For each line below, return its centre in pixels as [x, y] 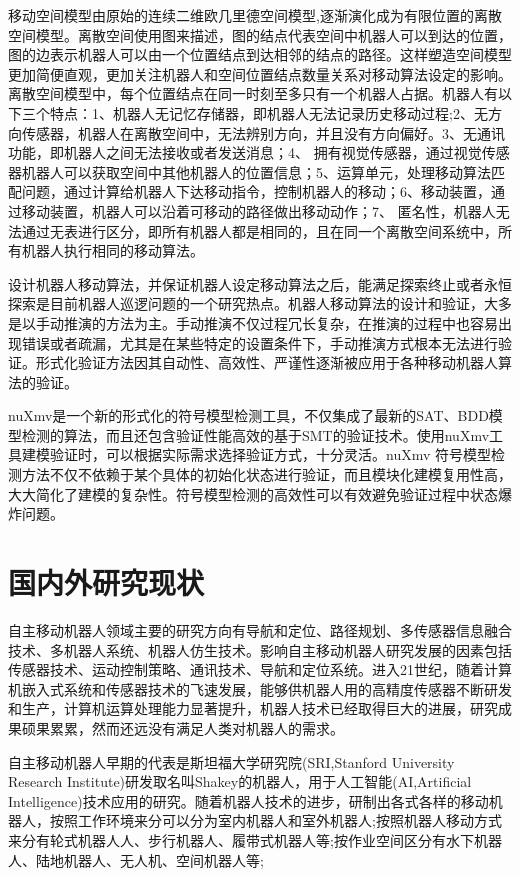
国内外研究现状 [106, 582]
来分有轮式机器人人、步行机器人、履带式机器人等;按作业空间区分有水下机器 [255, 839]
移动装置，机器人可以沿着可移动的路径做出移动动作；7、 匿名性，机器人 [258, 210]
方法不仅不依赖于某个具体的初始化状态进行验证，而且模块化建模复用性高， [266, 474]
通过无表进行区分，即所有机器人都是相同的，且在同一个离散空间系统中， [259, 230]
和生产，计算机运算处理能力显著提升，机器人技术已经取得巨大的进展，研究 [253, 708]
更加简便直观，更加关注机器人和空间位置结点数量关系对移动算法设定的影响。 [260, 73]
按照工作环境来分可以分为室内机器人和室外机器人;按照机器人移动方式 [275, 820]
